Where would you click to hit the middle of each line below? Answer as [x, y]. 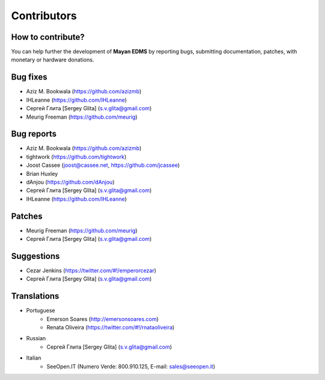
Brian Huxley [42, 173]
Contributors [44, 16]
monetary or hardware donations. [53, 60]
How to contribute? [48, 37]
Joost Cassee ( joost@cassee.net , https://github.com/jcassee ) [103, 165]
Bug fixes [29, 77]
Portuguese [41, 311]
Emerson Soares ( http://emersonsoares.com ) [103, 319]
